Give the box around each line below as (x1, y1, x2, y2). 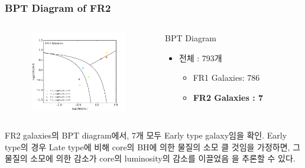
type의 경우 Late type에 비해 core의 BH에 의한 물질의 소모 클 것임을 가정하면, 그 (5, 140, 301, 153)
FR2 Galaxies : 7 (193, 91, 264, 103)
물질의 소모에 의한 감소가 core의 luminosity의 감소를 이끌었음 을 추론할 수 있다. (5, 152, 296, 164)
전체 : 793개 (179, 51, 222, 64)
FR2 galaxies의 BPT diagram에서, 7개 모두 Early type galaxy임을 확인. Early (5, 129, 287, 141)
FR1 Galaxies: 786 (193, 71, 260, 84)
